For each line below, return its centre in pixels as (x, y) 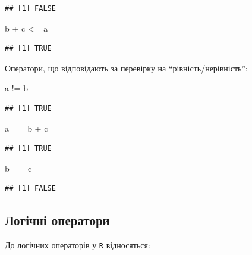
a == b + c (26, 128)
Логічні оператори (57, 220)
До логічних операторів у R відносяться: (78, 245)
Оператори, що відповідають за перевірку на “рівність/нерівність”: (126, 68)
